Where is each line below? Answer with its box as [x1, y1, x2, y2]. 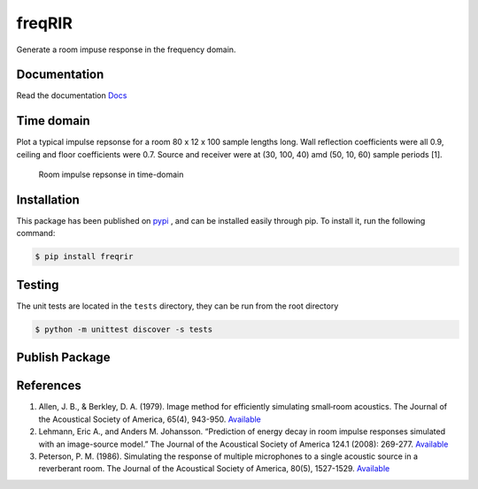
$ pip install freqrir [35, 252, 134, 262]
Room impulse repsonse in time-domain [38, 169, 184, 180]
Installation [16, 192, 80, 207]
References [16, 378, 81, 393]
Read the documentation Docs [16, 90, 127, 101]
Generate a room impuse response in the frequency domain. [16, 44, 236, 55]
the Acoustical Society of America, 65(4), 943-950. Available [38, 414, 261, 424]
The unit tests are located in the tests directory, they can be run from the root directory [16, 301, 339, 311]
